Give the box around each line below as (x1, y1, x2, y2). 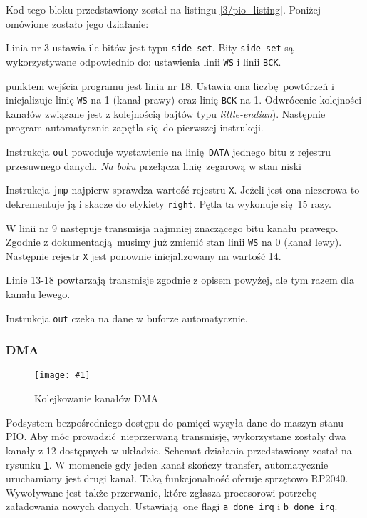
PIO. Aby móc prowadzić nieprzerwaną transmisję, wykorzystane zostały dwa (6, 429, 346, 444)
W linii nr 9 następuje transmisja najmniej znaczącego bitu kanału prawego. (6, 220, 338, 235)
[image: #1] (34, 370, 91, 381)
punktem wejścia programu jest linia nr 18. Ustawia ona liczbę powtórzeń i (6, 78, 334, 93)
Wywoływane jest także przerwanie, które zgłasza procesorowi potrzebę (6, 484, 317, 499)
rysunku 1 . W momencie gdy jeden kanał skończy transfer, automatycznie (6, 457, 329, 472)
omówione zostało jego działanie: (6, 16, 149, 31)
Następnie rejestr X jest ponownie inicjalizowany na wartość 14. (6, 248, 281, 263)
